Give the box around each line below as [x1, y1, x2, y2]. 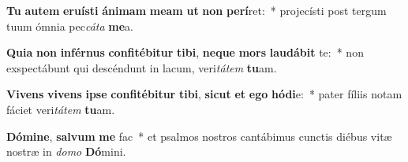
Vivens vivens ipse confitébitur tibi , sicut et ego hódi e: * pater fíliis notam [6, 86, 402, 102]
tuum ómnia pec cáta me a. [6, 17, 134, 34]
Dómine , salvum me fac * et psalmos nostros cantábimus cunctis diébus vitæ [6, 127, 392, 144]
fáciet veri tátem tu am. [6, 101, 115, 117]
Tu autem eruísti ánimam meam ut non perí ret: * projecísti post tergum [6, 2, 387, 18]
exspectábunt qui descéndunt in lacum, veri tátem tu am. [6, 59, 277, 75]
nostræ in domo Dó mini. [6, 143, 126, 160]
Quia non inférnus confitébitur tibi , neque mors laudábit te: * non [6, 44, 364, 61]
